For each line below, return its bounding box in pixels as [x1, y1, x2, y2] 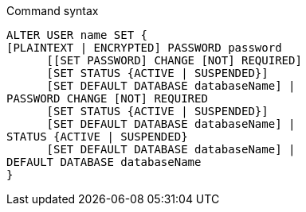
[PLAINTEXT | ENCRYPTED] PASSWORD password [6, 41, 282, 54]
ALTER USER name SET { [6, 29, 148, 41]
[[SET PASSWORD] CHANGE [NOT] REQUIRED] [46, 54, 302, 67]
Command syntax [6, 4, 99, 17]
